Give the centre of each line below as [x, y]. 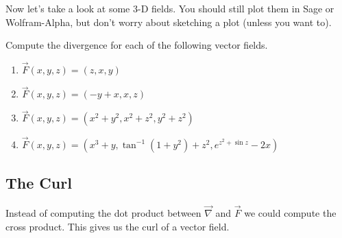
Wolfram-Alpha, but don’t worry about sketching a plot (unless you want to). [169, 22]
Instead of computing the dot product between [103, 213]
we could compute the [290, 213]
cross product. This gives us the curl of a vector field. [118, 226]
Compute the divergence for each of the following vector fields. [137, 45]
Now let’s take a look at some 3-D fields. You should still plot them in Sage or [170, 8]
